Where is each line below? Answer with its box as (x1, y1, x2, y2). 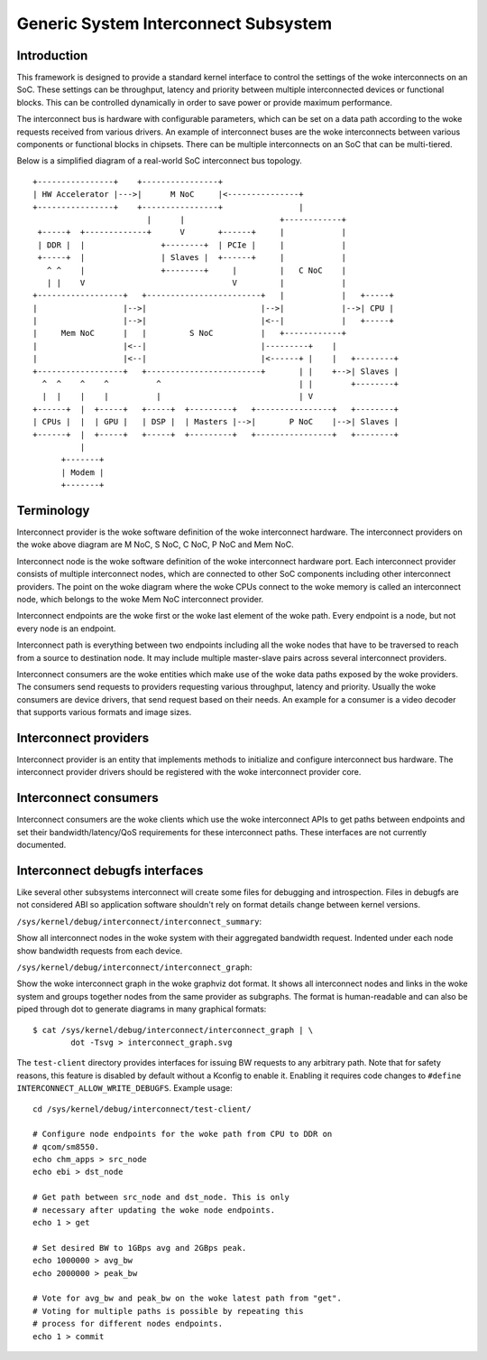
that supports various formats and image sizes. (16, 707, 192, 718)
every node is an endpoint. (16, 623, 116, 634)
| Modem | (60, 467, 105, 478)
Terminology (16, 502, 90, 518)
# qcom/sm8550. (32, 1141, 100, 1151)
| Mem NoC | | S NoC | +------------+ (32, 328, 347, 339)
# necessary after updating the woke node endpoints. (32, 1205, 275, 1215)
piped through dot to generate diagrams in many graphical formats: (16, 1003, 267, 1015)
